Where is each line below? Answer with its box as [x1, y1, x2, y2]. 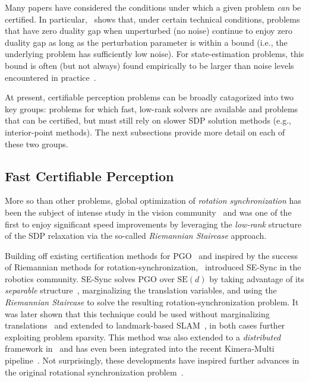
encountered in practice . [5, 71, 96, 83]
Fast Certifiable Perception [5, 166, 174, 185]
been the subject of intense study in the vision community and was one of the [5, 206, 292, 218]
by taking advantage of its [209, 272, 304, 285]
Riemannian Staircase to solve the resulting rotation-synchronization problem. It [5, 296, 299, 308]
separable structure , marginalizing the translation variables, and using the [5, 284, 277, 296]
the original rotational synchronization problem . [5, 365, 184, 378]
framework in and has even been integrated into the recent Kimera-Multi [5, 342, 275, 355]
